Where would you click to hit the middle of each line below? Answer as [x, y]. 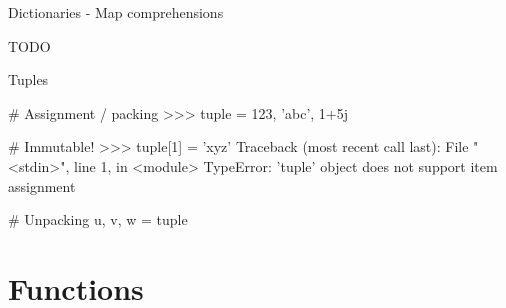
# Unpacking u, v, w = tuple [98, 219]
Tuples [28, 79]
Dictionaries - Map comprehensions [116, 12]
